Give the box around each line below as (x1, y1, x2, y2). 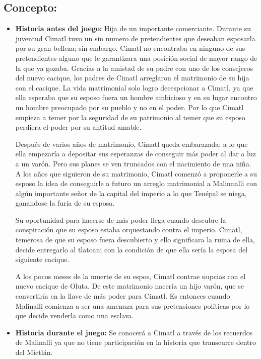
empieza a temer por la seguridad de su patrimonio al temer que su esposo (15, 112, 245, 122)
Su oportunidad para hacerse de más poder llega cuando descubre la (15, 214, 226, 225)
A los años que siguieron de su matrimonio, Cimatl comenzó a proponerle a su (15, 168, 257, 178)
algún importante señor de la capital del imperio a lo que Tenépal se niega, (15, 188, 247, 198)
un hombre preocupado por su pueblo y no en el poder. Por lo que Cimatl (15, 102, 244, 112)
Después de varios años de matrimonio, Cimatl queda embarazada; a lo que (15, 138, 248, 149)
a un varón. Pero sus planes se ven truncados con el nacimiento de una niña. (15, 158, 251, 168)
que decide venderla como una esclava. (15, 310, 134, 321)
